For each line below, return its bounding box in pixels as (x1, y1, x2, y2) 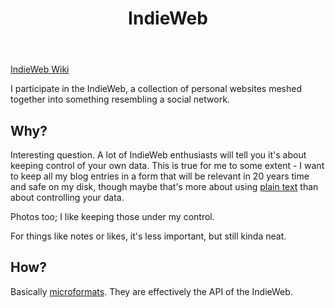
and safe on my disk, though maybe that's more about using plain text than (10, 181, 319, 192)
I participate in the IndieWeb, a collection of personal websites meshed (10, 83, 302, 95)
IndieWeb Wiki (10, 63, 70, 76)
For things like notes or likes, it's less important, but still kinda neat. (10, 230, 287, 242)
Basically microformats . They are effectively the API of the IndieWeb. (10, 285, 293, 297)
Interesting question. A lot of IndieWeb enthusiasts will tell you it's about (10, 149, 307, 161)
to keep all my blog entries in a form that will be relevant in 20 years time (10, 170, 310, 182)
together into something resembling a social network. (10, 93, 230, 106)
